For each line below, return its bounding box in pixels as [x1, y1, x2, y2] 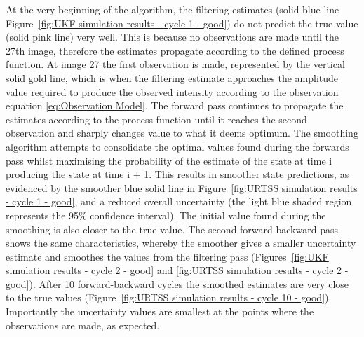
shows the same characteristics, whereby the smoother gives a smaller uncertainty [6, 235, 356, 250]
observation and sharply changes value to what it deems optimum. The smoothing [6, 125, 358, 140]
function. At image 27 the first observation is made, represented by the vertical [6, 57, 345, 71]
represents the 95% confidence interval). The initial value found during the [6, 207, 326, 222]
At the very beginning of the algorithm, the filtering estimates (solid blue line [6, 2, 339, 16]
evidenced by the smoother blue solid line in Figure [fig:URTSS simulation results [6, 180, 358, 195]
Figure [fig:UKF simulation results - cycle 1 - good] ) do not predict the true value [6, 15, 358, 30]
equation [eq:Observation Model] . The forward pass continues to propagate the [6, 98, 344, 113]
